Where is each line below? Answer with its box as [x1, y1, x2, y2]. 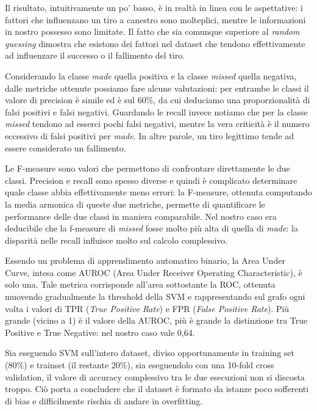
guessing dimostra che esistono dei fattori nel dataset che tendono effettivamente [5, 37, 305, 49]
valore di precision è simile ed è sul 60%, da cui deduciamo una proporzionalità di [5, 93, 310, 106]
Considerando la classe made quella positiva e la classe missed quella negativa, [5, 69, 297, 82]
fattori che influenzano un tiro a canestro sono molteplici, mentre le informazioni [5, 13, 306, 26]
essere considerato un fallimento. [5, 141, 126, 154]
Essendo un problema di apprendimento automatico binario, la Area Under [5, 254, 285, 267]
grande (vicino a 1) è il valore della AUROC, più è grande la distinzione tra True [5, 314, 308, 327]
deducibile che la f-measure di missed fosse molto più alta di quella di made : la [5, 222, 298, 235]
